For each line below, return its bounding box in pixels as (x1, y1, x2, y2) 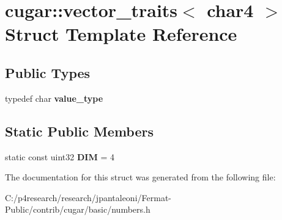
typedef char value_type (5, 91, 103, 104)
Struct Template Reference (5, 21, 237, 46)
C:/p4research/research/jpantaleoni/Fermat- (5, 191, 171, 204)
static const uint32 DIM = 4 (5, 150, 114, 163)
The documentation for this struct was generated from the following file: (5, 171, 276, 183)
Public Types (5, 63, 91, 82)
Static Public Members (5, 121, 154, 140)
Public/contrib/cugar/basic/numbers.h (5, 203, 150, 216)
